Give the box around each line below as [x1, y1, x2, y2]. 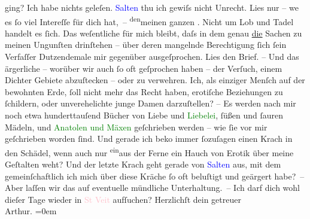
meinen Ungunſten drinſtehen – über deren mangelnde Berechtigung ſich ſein [5, 38, 287, 51]
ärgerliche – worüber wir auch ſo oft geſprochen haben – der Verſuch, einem [5, 62, 282, 74]
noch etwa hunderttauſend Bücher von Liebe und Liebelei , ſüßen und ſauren [5, 109, 284, 121]
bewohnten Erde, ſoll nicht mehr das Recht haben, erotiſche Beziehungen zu [5, 85, 283, 98]
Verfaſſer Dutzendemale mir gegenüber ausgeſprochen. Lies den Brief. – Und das [5, 50, 299, 63]
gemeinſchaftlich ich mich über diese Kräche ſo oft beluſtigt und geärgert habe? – [5, 169, 305, 182]
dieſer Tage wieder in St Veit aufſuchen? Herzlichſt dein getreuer [5, 193, 241, 205]
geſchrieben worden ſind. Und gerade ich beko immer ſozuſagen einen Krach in [5, 132, 293, 145]
